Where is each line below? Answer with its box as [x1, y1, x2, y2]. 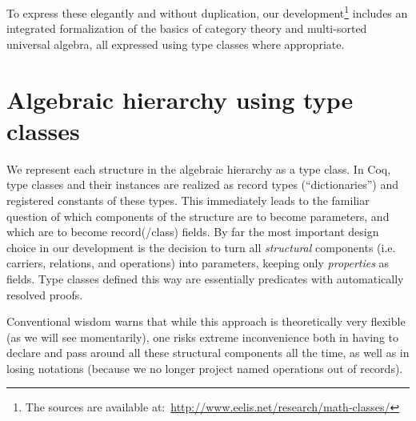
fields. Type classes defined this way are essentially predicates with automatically [6, 270, 404, 287]
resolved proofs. [6, 286, 83, 303]
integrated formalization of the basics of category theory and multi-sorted [6, 20, 367, 37]
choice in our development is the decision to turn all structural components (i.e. [6, 239, 396, 255]
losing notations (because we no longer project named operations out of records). [6, 359, 403, 376]
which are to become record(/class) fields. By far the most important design [6, 223, 379, 240]
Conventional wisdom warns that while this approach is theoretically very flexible [6, 313, 406, 330]
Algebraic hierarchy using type [6, 82, 354, 115]
